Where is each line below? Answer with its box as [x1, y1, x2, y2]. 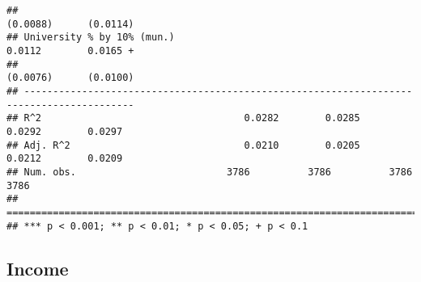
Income [6, 255, 69, 280]
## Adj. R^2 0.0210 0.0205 [6, 139, 360, 151]
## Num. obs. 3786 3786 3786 [6, 166, 413, 178]
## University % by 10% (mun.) [6, 32, 175, 44]
